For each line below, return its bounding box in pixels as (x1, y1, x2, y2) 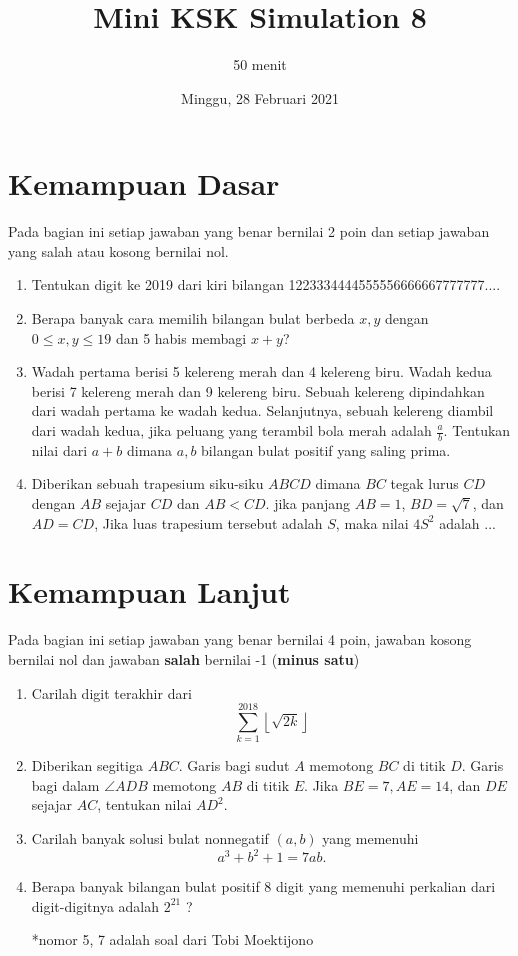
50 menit (233, 54, 287, 75)
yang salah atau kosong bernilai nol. (8, 240, 229, 261)
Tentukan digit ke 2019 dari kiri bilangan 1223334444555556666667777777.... (31, 274, 501, 295)
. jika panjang (265, 493, 351, 514)
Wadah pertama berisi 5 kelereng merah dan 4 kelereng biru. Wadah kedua (31, 361, 492, 382)
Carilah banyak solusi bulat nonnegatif (31, 828, 269, 849)
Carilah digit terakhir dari (31, 682, 192, 703)
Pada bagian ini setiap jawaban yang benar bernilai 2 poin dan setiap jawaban (8, 221, 490, 242)
